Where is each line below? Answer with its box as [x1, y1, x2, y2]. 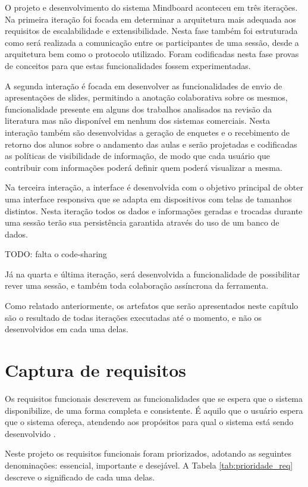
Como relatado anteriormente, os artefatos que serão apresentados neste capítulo [5, 299, 298, 312]
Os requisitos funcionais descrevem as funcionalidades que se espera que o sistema [5, 392, 303, 404]
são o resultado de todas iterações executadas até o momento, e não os [5, 311, 262, 323]
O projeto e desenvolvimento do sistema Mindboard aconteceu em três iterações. [5, 1, 298, 13]
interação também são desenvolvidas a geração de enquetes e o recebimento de [5, 126, 290, 138]
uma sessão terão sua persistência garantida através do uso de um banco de [5, 216, 279, 229]
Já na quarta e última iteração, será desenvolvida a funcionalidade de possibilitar [5, 267, 300, 280]
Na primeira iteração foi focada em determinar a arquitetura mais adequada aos [5, 13, 296, 25]
